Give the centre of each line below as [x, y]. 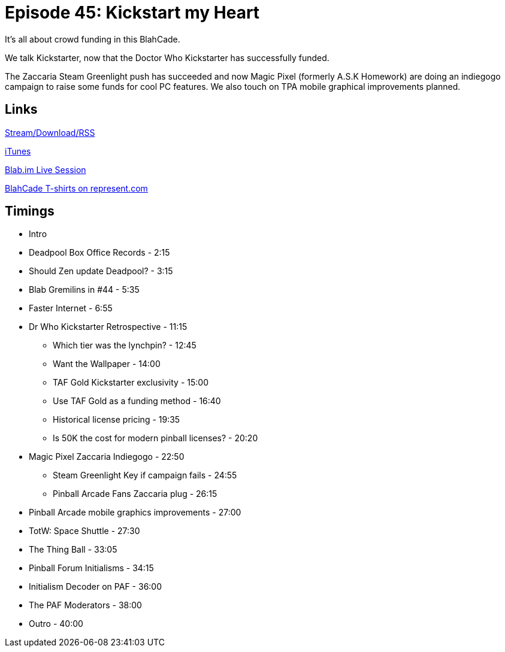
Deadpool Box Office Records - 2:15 [99, 253]
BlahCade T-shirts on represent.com [76, 188]
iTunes [18, 151]
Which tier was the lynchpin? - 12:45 [125, 345]
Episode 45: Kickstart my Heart [132, 13]
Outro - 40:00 [56, 624]
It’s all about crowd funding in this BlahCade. [93, 39]
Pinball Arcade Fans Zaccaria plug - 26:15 [135, 494]
